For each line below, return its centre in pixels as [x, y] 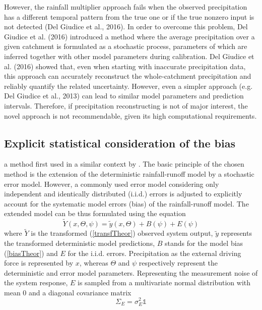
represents [236, 233]
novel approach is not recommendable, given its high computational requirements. [130, 115]
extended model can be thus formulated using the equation [95, 213]
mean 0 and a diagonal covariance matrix [68, 292]
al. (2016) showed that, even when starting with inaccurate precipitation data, [125, 66]
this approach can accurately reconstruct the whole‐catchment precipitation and [128, 76]
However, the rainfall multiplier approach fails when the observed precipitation [126, 7]
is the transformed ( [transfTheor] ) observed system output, [122, 233]
